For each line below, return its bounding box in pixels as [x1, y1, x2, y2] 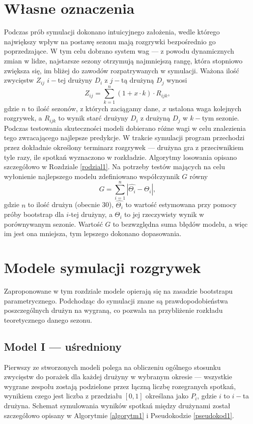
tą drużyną [121, 75, 154, 85]
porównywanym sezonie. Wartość [4, 218, 103, 229]
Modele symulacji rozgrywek [4, 257, 201, 277]
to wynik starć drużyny [58, 113, 128, 123]
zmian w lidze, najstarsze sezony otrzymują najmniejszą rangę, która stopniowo [4, 55, 243, 65]
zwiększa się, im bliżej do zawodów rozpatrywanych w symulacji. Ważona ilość [4, 65, 239, 75]
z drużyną [140, 113, 170, 123]
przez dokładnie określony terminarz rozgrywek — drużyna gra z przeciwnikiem [4, 142, 244, 152]
